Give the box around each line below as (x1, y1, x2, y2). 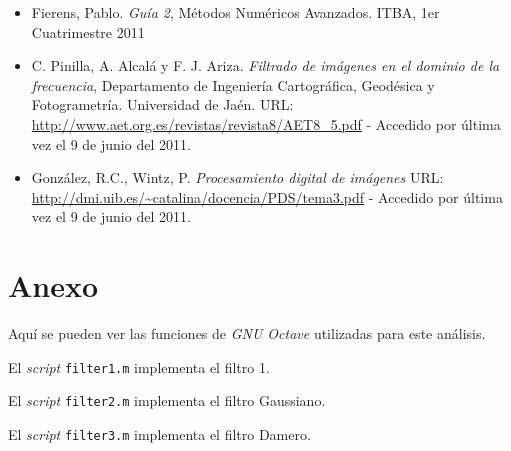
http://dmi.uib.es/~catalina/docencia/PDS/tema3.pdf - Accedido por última (31, 186, 503, 207)
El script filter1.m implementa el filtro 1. (8, 356, 270, 377)
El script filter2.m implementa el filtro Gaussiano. (8, 390, 326, 411)
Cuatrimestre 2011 (31, 21, 145, 42)
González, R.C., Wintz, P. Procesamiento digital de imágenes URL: (31, 167, 444, 188)
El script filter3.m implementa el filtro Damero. (8, 423, 311, 444)
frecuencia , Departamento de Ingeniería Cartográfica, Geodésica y (31, 74, 435, 95)
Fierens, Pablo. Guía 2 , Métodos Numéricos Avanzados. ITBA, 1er (31, 2, 440, 22)
